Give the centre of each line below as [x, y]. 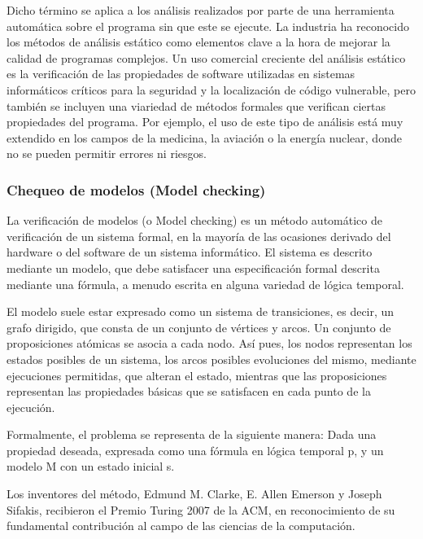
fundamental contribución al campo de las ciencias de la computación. [181, 526]
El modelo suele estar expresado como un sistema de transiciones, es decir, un [201, 311]
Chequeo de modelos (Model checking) [136, 189]
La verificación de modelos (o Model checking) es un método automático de [194, 220]
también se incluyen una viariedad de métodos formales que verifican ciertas [196, 105]
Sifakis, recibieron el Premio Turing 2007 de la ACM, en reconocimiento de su [201, 509]
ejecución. [31, 407]
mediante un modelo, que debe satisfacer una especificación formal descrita [193, 267]
